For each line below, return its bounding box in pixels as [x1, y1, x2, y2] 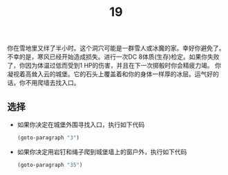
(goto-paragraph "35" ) [17, 161, 83, 168]
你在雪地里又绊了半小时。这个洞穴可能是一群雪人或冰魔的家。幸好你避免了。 [7, 44, 225, 53]
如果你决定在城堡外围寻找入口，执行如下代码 [17, 120, 145, 129]
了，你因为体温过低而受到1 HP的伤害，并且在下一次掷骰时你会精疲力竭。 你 [7, 62, 221, 70]
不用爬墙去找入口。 [25, 79, 80, 87]
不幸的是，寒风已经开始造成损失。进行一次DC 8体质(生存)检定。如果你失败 [7, 53, 220, 61]
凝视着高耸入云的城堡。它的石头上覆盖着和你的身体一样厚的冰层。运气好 [7, 70, 213, 78]
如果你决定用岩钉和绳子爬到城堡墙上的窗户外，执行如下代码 [17, 147, 187, 156]
